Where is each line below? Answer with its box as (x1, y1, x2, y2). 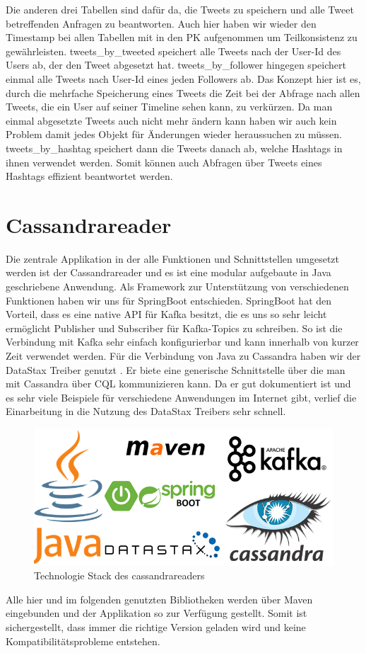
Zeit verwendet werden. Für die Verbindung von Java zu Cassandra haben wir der (6, 348, 361, 363)
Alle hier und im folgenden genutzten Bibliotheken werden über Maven (6, 591, 313, 606)
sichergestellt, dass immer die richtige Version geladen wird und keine (6, 619, 306, 634)
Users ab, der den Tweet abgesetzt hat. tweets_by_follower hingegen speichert (6, 57, 346, 72)
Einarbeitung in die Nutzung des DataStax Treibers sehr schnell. (6, 404, 286, 419)
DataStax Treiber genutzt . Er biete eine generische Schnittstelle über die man (6, 362, 346, 377)
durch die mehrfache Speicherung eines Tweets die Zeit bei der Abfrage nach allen (6, 85, 360, 100)
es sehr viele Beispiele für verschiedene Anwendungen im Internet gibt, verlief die (6, 390, 357, 404)
